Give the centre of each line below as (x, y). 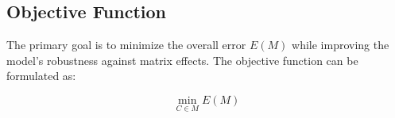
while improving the (341, 45)
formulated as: (41, 76)
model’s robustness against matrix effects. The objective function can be (182, 60)
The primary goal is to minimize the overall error (126, 45)
